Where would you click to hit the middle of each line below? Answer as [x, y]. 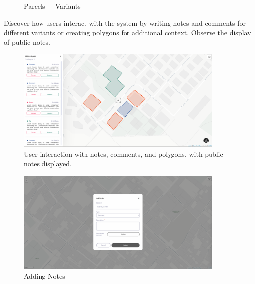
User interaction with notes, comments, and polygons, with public [124, 154]
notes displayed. [48, 163]
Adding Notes [44, 275]
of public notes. [27, 42]
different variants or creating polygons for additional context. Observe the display [127, 32]
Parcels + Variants [52, 6]
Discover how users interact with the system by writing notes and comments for [125, 22]
